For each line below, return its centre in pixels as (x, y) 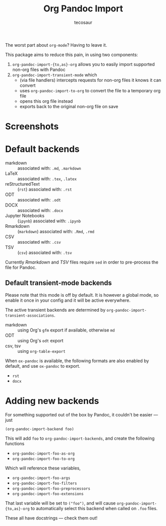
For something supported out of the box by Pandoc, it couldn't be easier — (82, 414)
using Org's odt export (40, 340)
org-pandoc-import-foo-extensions (48, 494)
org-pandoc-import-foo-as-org (44, 454)
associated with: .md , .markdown (49, 168)
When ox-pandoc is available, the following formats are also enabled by (77, 361)
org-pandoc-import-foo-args (41, 478)
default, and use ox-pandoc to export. (43, 366)
